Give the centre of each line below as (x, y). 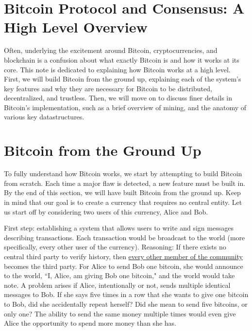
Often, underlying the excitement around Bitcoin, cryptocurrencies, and (111, 50)
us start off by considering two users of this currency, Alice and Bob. (106, 211)
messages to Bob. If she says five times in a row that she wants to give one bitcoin (126, 294)
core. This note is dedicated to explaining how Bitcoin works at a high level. (117, 69)
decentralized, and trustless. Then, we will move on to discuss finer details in (118, 98)
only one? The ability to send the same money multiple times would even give (120, 313)
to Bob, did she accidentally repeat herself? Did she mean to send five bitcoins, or (126, 304)
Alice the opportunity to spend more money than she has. (90, 323)
